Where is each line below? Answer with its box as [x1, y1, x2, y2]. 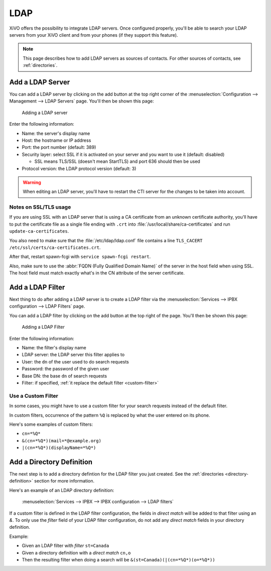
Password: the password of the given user [22, 366, 109, 372]
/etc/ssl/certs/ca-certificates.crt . [9, 244, 101, 251]
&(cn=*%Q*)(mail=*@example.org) [22, 438, 101, 443]
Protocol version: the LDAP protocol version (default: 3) [22, 165, 137, 171]
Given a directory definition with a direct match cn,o [22, 549, 131, 555]
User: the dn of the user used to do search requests [22, 358, 129, 364]
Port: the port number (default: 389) [22, 144, 96, 150]
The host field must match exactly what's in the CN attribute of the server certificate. [9, 270, 185, 276]
